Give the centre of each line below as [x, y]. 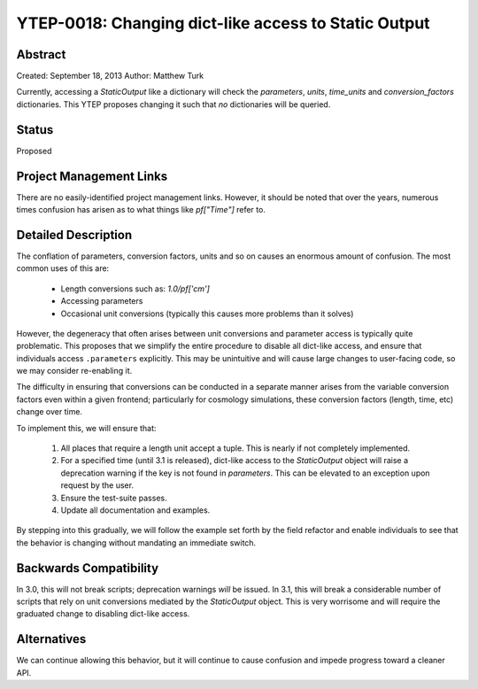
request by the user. [97, 485]
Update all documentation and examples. [135, 510]
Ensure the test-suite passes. [114, 498]
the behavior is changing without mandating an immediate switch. [136, 542]
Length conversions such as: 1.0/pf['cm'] [135, 289]
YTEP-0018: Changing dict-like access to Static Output [223, 23]
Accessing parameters [102, 301]
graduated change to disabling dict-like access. [103, 614]
